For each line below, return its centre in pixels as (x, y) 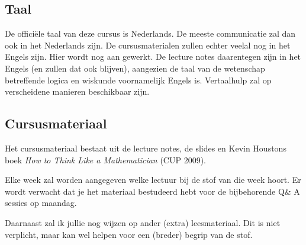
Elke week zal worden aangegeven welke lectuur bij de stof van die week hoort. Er (153, 180)
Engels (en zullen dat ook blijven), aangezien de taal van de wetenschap (135, 68)
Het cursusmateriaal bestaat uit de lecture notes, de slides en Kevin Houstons (146, 148)
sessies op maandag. (41, 203)
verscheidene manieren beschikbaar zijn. (77, 91)
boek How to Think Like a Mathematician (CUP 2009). (105, 159)
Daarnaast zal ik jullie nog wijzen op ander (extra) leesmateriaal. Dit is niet (143, 222)
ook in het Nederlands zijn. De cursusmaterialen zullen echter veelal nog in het (148, 45)
